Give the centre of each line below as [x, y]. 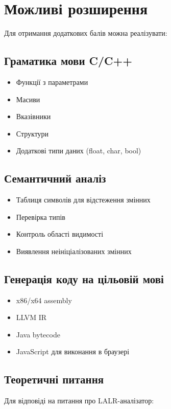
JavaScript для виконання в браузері [73, 351]
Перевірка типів [41, 217]
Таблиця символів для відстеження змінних [83, 200]
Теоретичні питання [54, 379]
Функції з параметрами [52, 82]
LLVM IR [31, 317]
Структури [32, 133]
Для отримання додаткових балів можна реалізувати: [86, 33]
